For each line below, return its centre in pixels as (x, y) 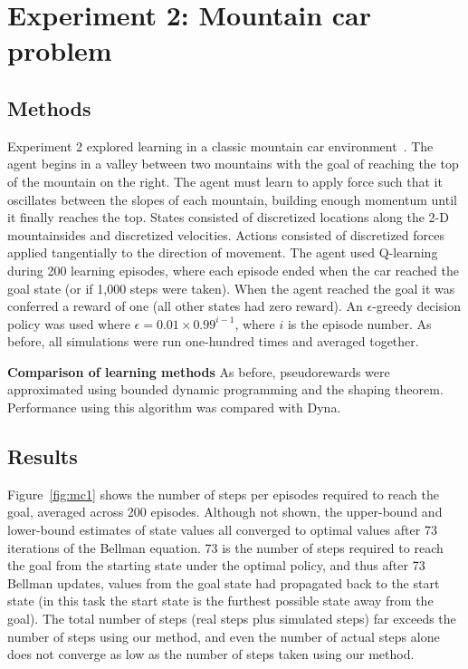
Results (43, 456)
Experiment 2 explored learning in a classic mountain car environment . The (220, 145)
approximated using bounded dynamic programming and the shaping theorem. (225, 389)
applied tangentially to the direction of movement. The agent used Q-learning (223, 252)
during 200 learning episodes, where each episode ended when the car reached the (233, 270)
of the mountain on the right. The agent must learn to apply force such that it (225, 181)
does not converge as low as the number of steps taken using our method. (211, 654)
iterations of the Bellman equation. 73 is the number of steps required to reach (225, 547)
